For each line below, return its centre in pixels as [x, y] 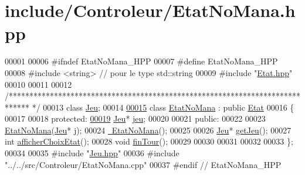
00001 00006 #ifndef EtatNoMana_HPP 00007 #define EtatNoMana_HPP [141, 61]
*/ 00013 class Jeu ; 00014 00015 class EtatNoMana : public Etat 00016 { [163, 107]
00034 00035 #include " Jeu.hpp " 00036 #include [92, 153]
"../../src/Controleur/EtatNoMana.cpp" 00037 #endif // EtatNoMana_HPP [143, 164]
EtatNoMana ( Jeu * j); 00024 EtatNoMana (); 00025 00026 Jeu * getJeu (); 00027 [148, 130]
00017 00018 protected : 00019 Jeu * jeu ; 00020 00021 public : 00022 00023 [135, 119]
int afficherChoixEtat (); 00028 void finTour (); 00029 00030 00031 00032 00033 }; [149, 141]
